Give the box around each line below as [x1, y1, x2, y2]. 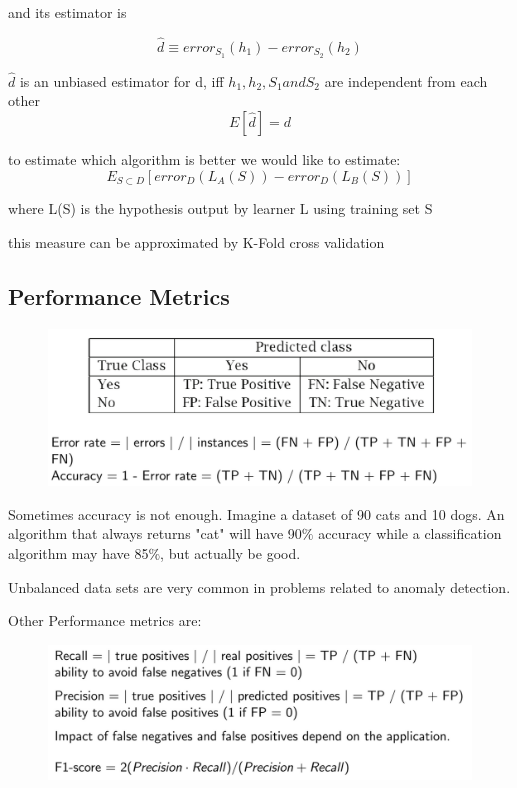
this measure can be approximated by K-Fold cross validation [8, 231, 385, 252]
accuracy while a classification [318, 523, 502, 544]
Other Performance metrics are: [8, 610, 202, 631]
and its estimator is [8, 2, 127, 22]
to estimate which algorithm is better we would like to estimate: [8, 149, 401, 170]
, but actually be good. [160, 543, 301, 564]
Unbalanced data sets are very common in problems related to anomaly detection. [8, 576, 511, 597]
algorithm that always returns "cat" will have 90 [8, 523, 302, 544]
